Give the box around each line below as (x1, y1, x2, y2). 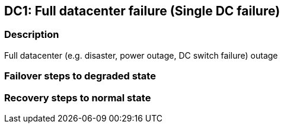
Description (4, 28, 59, 41)
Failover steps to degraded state (4, 70, 156, 82)
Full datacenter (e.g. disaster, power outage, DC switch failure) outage (4, 50, 278, 60)
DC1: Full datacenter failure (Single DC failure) (4, 4, 280, 18)
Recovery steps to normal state (4, 91, 151, 104)
